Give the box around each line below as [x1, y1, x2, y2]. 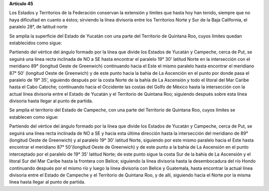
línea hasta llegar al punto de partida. [9, 179, 86, 185]
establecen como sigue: [9, 114, 59, 120]
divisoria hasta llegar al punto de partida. [9, 98, 93, 104]
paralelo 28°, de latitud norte [9, 24, 68, 30]
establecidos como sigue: [9, 40, 62, 46]
